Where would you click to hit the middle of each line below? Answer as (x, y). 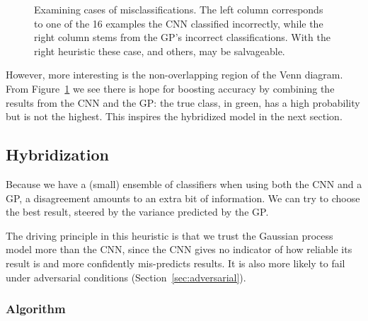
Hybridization (57, 154)
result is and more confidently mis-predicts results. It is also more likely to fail (176, 263)
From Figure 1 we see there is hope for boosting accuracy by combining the (170, 88)
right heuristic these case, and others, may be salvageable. (160, 51)
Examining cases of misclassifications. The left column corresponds (179, 9)
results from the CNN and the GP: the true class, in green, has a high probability (183, 102)
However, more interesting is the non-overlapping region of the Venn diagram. (174, 75)
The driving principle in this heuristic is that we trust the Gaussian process (169, 235)
